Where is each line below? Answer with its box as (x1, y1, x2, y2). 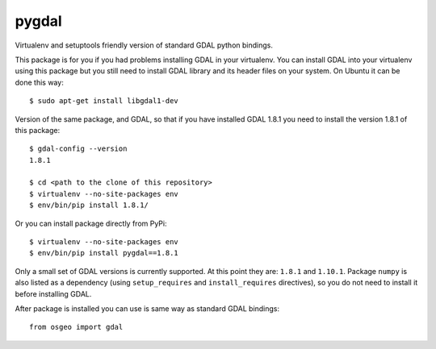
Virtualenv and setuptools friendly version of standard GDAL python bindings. (15, 40, 274, 50)
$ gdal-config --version (29, 144, 128, 153)
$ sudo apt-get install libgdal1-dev (29, 97, 179, 106)
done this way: (15, 77, 64, 87)
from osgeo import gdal (29, 322, 124, 332)
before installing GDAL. (15, 289, 92, 298)
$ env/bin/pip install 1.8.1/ (29, 201, 149, 210)
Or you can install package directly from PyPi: (15, 218, 167, 228)
